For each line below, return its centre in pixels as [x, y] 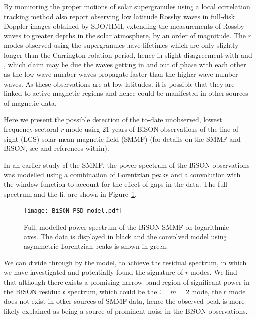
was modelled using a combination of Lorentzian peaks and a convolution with [122, 174]
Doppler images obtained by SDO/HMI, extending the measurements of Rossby [124, 26]
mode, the [206, 291]
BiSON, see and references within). [57, 148]
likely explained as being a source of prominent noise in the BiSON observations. [126, 310]
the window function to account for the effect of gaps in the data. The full [116, 184]
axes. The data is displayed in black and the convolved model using [125, 236]
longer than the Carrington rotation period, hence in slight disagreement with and [128, 54]
